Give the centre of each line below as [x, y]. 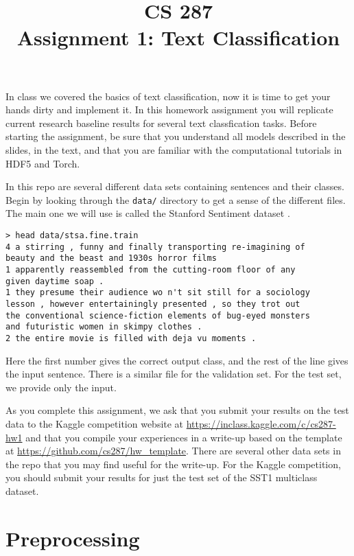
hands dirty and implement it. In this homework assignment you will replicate [169, 109]
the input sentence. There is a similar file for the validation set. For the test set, [174, 374]
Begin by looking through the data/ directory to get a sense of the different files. [176, 199]
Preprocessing [73, 538]
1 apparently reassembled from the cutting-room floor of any [151, 269]
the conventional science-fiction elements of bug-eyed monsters [158, 315]
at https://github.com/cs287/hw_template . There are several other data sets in [173, 451]
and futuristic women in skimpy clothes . [104, 327]
